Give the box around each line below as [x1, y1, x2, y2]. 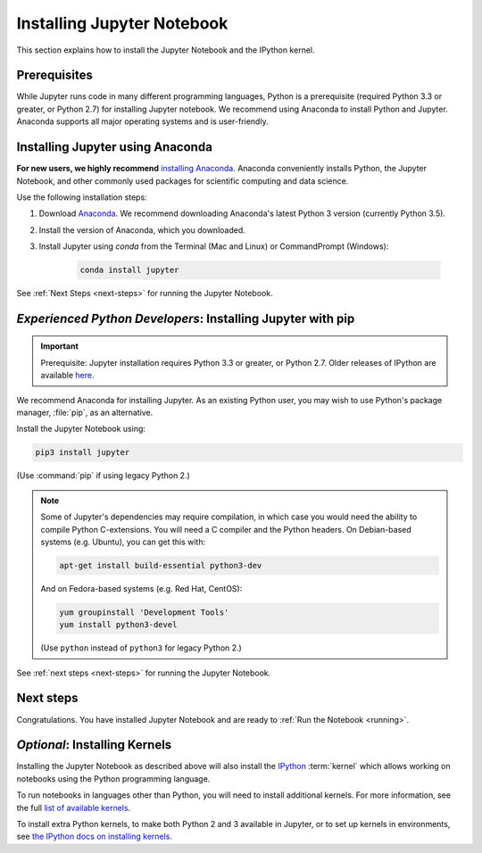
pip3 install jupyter [35, 447, 130, 458]
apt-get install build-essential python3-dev [59, 560, 262, 570]
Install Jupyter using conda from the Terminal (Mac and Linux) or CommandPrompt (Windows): [38, 241, 389, 252]
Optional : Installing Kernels [16, 737, 172, 753]
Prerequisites [16, 68, 93, 83]
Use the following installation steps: [16, 192, 147, 203]
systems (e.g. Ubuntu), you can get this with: [40, 536, 206, 547]
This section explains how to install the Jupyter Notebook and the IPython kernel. [16, 45, 315, 55]
